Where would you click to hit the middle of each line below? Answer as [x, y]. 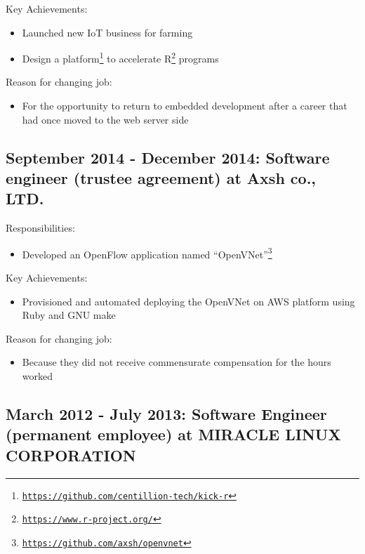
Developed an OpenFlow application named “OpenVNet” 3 [147, 253]
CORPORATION [71, 455]
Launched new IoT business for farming [107, 32]
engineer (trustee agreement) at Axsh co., [161, 178]
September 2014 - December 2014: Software [168, 157]
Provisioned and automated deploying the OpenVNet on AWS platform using [188, 301]
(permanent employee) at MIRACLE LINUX [173, 434]
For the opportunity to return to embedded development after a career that [185, 106]
